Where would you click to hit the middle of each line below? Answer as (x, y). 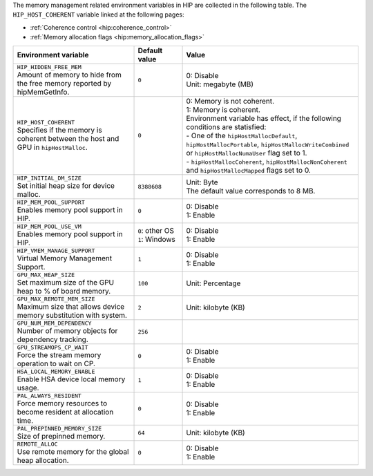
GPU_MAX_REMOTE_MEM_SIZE (56, 299)
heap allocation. (43, 460)
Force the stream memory (59, 354)
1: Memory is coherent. (223, 109)
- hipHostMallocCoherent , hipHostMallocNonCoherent (267, 161)
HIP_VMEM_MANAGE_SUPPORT (56, 250)
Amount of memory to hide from (69, 75)
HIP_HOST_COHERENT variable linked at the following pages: (98, 15)
